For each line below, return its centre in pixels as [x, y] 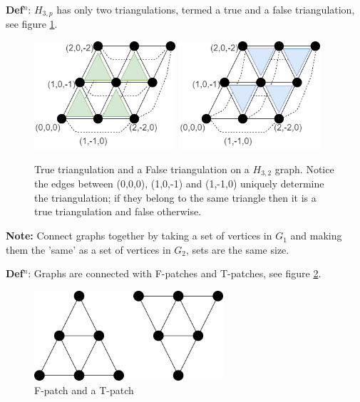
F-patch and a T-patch [84, 390]
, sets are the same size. [238, 249]
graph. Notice [304, 169]
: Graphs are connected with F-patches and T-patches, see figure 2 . [175, 273]
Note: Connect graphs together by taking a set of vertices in [139, 236]
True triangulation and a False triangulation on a [142, 169]
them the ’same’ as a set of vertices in [88, 249]
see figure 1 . [32, 24]
